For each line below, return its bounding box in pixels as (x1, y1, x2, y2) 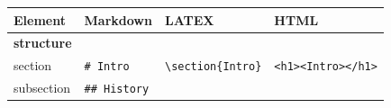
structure (14, 33, 72, 52)
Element (14, 10, 66, 29)
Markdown (84, 10, 152, 29)
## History (84, 83, 150, 96)
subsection (14, 78, 71, 97)
